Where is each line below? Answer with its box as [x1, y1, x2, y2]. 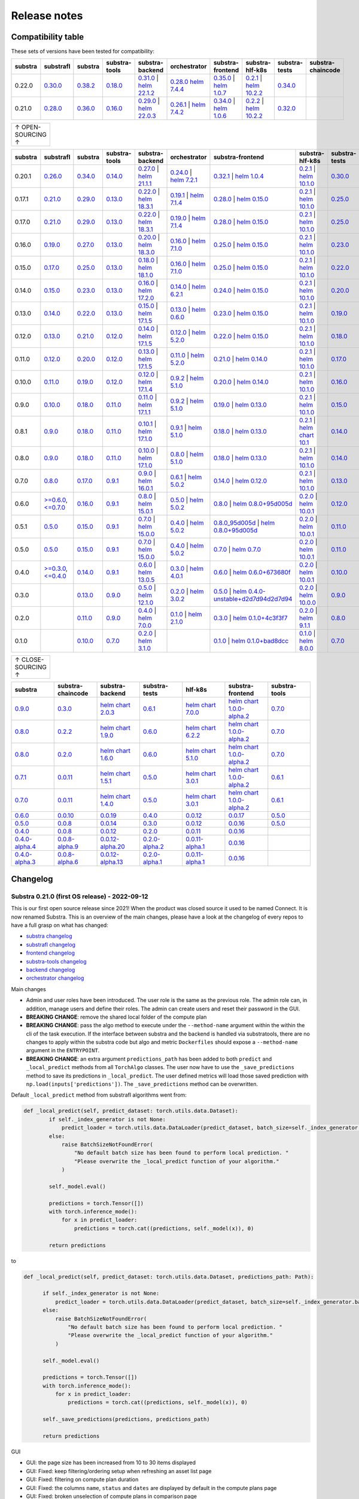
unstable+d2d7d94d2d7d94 [213, 595, 293, 603]
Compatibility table [11, 32, 84, 42]
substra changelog [26, 932, 72, 940]
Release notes [11, 9, 83, 22]
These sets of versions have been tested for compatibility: [11, 48, 155, 55]
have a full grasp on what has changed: [11, 922, 109, 929]
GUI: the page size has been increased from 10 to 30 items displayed [26, 1459, 196, 1466]
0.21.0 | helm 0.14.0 [213, 355, 268, 363]
